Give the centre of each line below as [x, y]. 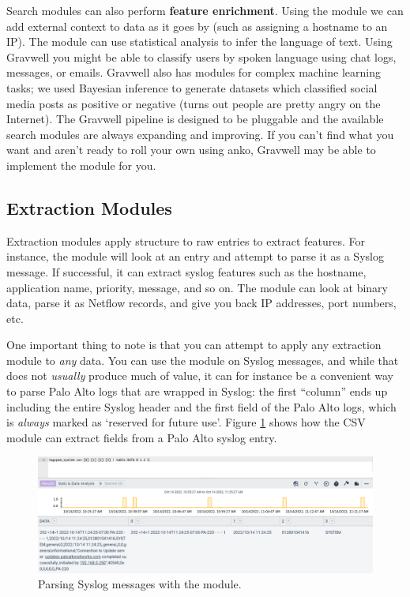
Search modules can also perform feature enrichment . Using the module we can [205, 10]
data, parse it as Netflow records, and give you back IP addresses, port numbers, [201, 303]
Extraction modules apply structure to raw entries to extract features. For [186, 240]
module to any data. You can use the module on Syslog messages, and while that [203, 360]
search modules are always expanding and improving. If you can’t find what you [200, 134]
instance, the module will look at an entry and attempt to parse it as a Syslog [195, 256]
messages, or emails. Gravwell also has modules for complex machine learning [194, 72]
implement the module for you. [81, 165]
